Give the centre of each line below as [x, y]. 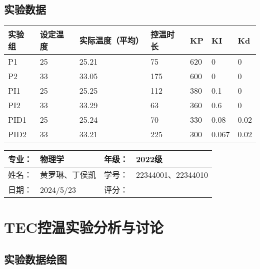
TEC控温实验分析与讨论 [84, 227]
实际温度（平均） [111, 41]
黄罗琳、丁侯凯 [68, 175]
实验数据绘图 [35, 259]
